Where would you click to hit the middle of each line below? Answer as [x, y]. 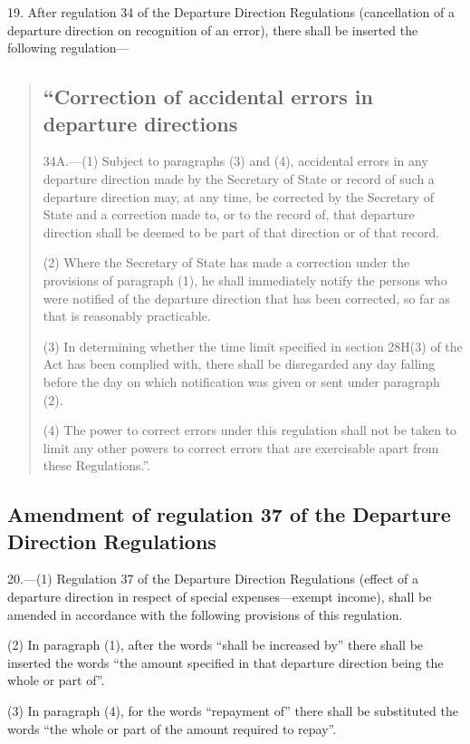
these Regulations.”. [96, 465]
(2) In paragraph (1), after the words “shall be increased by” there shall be [216, 645]
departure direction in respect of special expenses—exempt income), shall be [220, 597]
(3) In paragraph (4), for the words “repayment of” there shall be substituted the [233, 711]
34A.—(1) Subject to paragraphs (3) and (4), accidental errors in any [235, 161]
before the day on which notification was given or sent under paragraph [241, 381]
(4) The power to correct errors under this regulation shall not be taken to [250, 430]
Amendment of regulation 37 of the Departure [229, 514]
